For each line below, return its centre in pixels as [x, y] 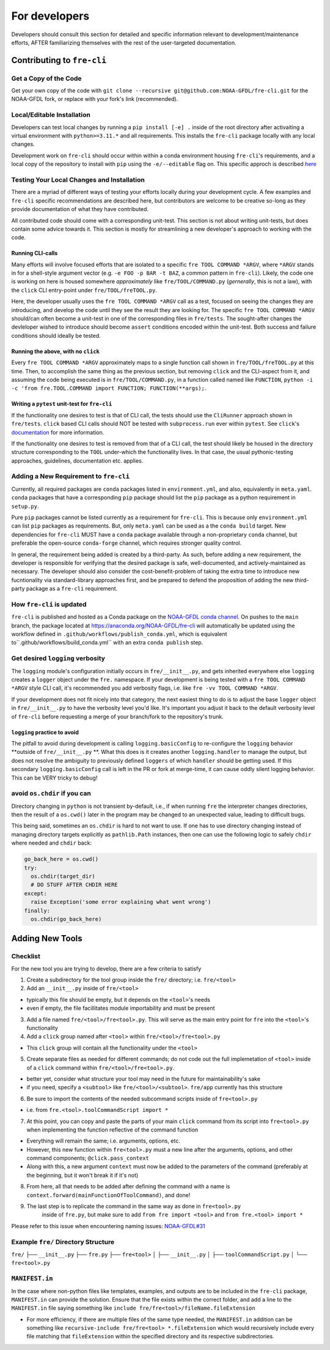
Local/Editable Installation [51, 115]
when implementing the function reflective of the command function [112, 1130]
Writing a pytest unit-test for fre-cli [62, 404]
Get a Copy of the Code [46, 78]
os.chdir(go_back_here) [66, 919]
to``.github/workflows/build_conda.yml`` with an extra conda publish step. [107, 643]
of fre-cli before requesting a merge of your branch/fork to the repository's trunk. [117, 717]
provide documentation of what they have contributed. [80, 209]
